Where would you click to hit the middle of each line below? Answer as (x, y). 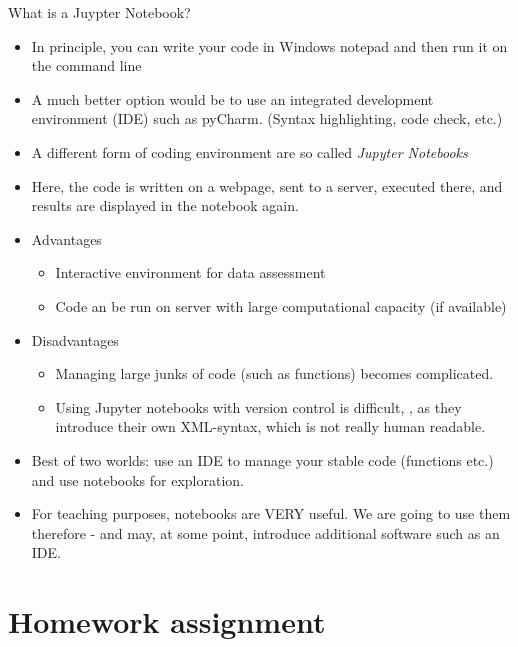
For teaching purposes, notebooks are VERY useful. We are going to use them (271, 513)
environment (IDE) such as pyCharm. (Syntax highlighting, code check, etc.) (267, 118)
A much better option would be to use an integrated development (232, 98)
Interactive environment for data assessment (190, 272)
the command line (86, 65)
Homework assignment (167, 621)
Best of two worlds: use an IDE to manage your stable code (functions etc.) (262, 459)
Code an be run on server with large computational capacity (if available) (281, 305)
